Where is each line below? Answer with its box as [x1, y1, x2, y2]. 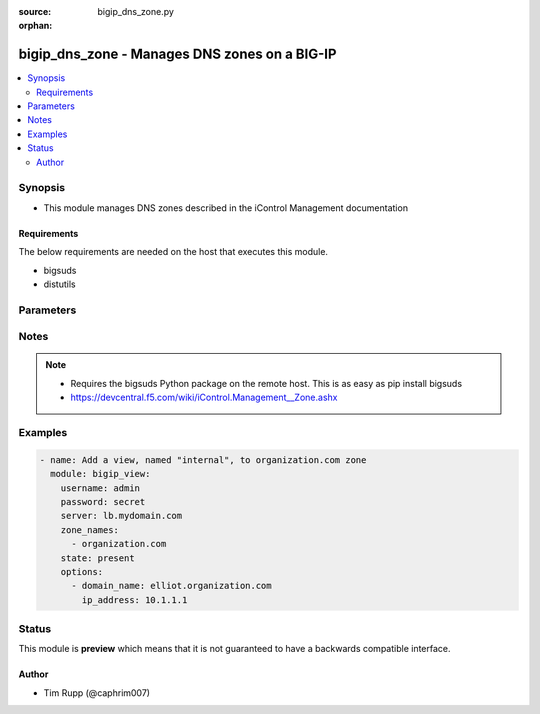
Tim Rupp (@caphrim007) [43, 686, 150, 699]
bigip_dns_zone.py [97, 6, 175, 17]
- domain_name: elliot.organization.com [71, 580, 272, 592]
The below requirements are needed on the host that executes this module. [18, 246, 329, 258]
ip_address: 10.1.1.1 [81, 594, 188, 605]
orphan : [18, 20, 53, 32]
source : [18, 6, 52, 17]
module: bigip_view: [50, 468, 151, 480]
